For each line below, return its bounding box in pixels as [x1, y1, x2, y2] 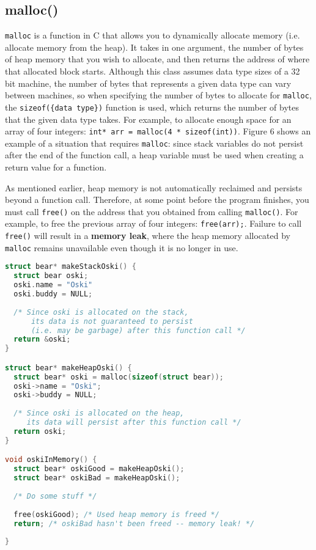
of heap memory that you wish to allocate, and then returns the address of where [5, 53, 310, 65]
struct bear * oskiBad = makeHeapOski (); [13, 474, 180, 483]
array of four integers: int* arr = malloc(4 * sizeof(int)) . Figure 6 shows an [5, 125, 311, 137]
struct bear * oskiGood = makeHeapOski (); [13, 464, 185, 474]
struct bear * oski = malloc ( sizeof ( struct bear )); [13, 372, 224, 381]
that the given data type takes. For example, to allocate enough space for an [5, 112, 292, 125]
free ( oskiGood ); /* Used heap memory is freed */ [13, 510, 219, 519]
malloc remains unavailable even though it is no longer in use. [5, 241, 238, 254]
